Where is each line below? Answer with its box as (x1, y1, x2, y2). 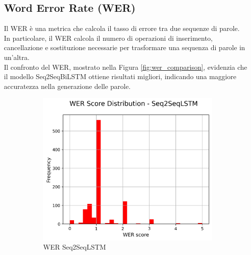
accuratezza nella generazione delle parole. (4, 81, 131, 91)
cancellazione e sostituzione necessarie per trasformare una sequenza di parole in (4, 42, 245, 53)
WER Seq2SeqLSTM (43, 242, 106, 252)
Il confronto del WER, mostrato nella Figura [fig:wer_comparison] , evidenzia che (4, 61, 248, 72)
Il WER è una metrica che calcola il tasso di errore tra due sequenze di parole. (4, 23, 240, 33)
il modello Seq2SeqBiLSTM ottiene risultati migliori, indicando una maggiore (4, 71, 236, 82)
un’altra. (4, 52, 30, 62)
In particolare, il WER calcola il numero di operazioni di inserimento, (4, 32, 213, 43)
